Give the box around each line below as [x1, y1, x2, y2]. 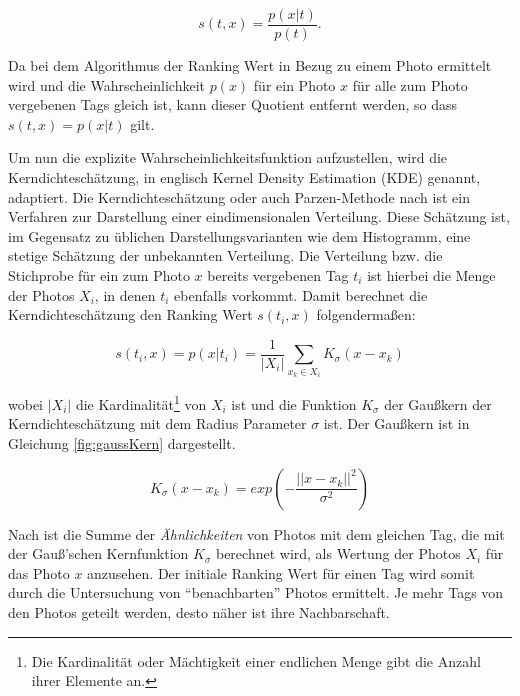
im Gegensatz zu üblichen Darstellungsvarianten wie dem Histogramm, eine [8, 225, 471, 246]
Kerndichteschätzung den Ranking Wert [8, 304, 253, 325]
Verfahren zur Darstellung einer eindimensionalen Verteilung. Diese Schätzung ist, [8, 206, 510, 227]
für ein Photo [253, 74, 336, 95]
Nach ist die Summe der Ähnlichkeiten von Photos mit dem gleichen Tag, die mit [8, 523, 505, 544]
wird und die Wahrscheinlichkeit [8, 74, 205, 95]
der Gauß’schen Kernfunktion [8, 543, 189, 564]
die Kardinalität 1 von [75, 391, 207, 414]
